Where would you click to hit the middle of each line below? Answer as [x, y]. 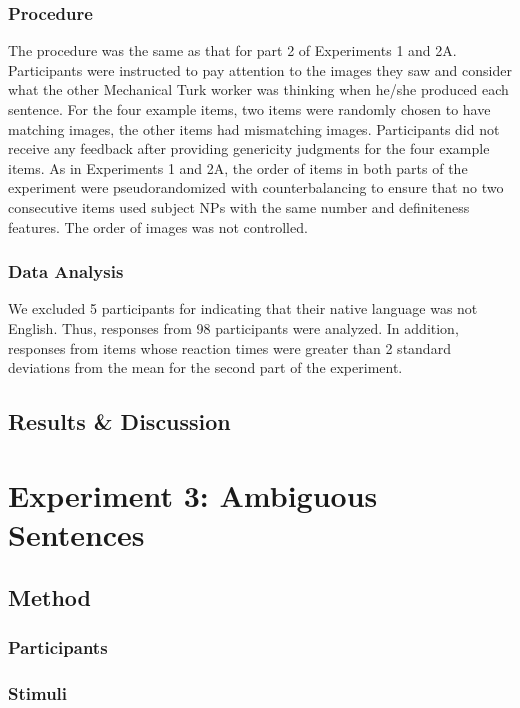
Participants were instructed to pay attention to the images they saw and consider [260, 69]
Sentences [76, 533]
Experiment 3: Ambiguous [193, 494]
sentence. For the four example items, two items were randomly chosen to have [249, 109]
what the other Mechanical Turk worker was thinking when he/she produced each [258, 89]
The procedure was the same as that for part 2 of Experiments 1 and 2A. [232, 50]
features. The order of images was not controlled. [158, 226]
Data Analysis [66, 271]
